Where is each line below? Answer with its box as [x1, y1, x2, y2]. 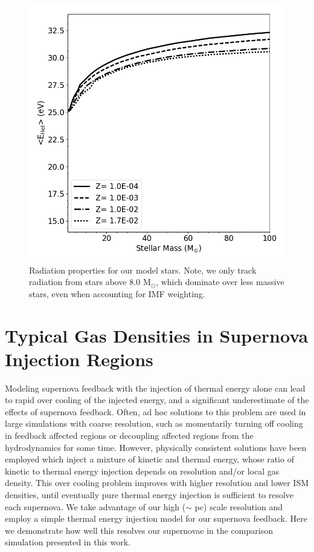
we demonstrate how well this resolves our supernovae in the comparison [5, 524, 273, 536]
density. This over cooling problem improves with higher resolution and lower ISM [5, 476, 309, 489]
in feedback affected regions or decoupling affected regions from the [5, 429, 254, 442]
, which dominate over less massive [156, 275, 284, 288]
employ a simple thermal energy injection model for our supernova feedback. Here [5, 512, 307, 525]
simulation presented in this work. [5, 536, 130, 548]
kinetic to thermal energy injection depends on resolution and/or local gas [5, 464, 280, 477]
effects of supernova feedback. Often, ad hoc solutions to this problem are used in [5, 405, 306, 418]
